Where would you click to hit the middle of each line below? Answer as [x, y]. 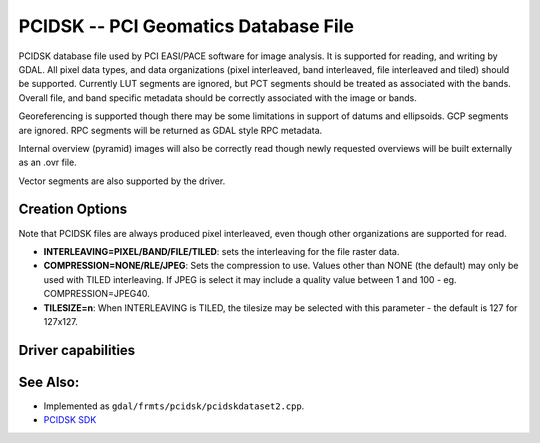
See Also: [49, 381]
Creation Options [73, 209]
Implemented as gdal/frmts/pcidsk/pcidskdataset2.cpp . [174, 406]
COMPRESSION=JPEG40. [96, 294]
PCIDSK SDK [70, 420]
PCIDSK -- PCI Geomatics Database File [186, 26]
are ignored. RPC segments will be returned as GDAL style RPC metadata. [170, 130]
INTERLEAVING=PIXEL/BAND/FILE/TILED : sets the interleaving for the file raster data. [221, 251]
